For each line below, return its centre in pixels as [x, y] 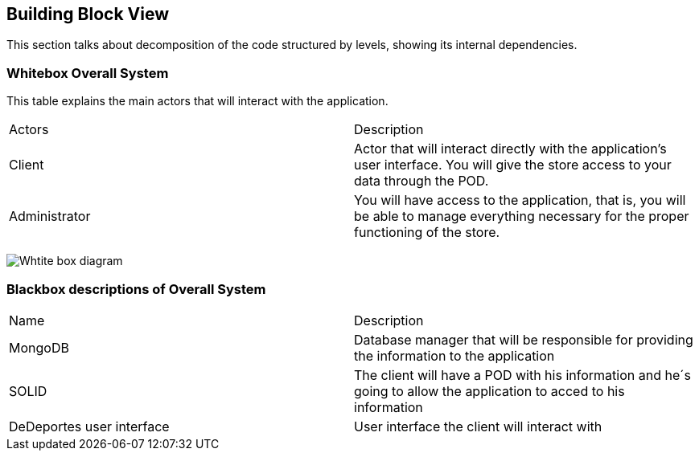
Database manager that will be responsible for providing [524, 339]
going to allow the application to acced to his [489, 391]
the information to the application [454, 355]
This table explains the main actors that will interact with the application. [197, 101]
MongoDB [39, 347]
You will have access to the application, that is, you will [520, 200]
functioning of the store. [427, 233]
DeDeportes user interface [89, 426]
